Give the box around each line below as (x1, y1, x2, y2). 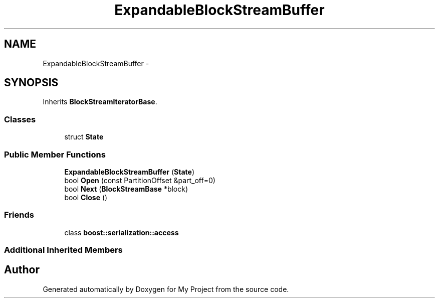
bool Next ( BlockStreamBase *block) (64, 184, 188, 193)
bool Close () (64, 193, 108, 202)
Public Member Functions (4, 149, 106, 160)
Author (4, 263, 40, 276)
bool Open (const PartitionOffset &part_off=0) (64, 176, 215, 185)
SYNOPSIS (4, 76, 59, 89)
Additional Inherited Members (4, 245, 123, 255)
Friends (4, 210, 34, 220)
